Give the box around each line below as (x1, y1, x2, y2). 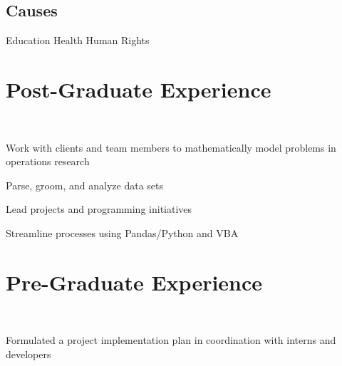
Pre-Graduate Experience (6, 267, 263, 296)
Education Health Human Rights (6, 33, 150, 48)
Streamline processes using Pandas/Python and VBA (6, 225, 239, 240)
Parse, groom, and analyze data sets (6, 177, 163, 192)
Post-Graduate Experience (6, 74, 271, 103)
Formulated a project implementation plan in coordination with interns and (6, 333, 336, 347)
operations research (6, 154, 90, 169)
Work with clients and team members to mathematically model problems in (6, 140, 336, 155)
